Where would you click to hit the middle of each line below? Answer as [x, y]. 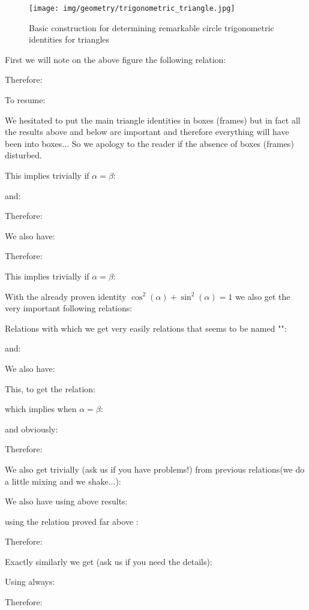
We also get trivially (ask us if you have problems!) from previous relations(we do [155, 469]
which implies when [41, 409]
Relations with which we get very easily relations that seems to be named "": [146, 328]
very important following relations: [69, 308]
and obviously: [31, 429]
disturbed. [23, 155]
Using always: [30, 582]
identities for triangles [69, 39]
